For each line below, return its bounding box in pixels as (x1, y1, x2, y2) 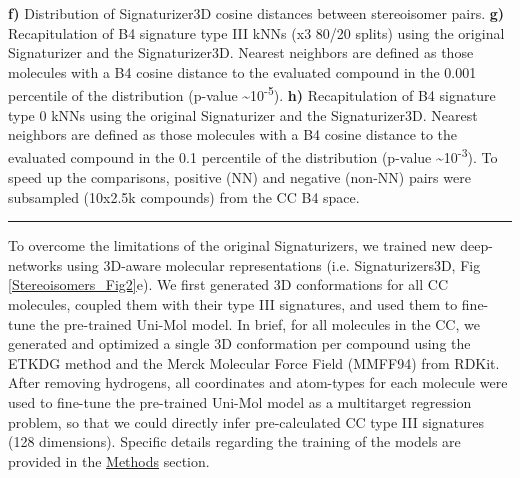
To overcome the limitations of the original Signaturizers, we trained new (8, 235, 456, 256)
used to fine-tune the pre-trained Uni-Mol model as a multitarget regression (8, 392, 472, 412)
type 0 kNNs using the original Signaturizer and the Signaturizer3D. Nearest (8, 104, 478, 125)
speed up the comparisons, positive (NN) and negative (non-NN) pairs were (8, 167, 471, 188)
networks (8, 254, 63, 275)
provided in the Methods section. (8, 450, 210, 471)
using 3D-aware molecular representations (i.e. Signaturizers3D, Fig (66, 254, 481, 275)
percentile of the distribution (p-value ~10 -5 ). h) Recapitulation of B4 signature (8, 82, 496, 106)
